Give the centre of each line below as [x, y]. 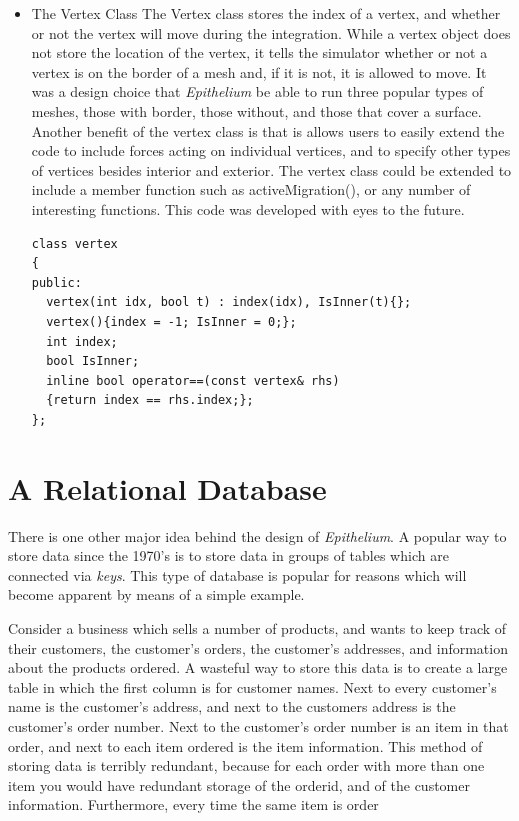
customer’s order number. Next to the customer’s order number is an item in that [258, 725]
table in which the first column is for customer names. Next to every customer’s [252, 686]
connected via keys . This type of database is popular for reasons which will [237, 574]
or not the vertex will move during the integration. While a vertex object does [271, 32]
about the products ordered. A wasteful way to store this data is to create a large [258, 667]
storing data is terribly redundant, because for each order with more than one [246, 765]
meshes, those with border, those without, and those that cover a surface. [256, 110]
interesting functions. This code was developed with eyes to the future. [248, 208]
